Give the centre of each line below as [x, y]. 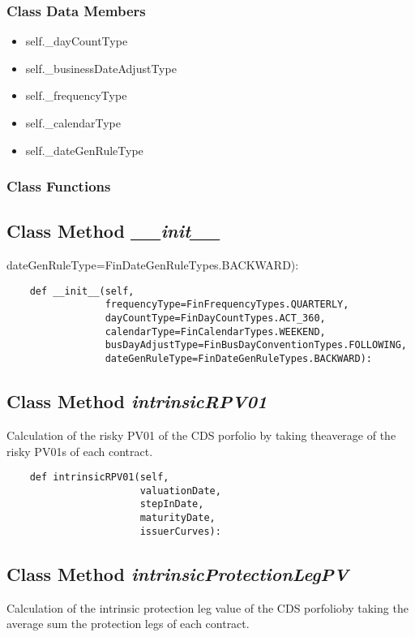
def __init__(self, [82, 291]
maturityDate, [178, 518]
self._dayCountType [77, 41]
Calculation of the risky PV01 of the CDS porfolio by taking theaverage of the [201, 435]
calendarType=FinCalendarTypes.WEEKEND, [215, 331]
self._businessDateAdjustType [101, 68]
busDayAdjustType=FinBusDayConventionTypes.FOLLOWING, [256, 345]
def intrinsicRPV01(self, [99, 478]
